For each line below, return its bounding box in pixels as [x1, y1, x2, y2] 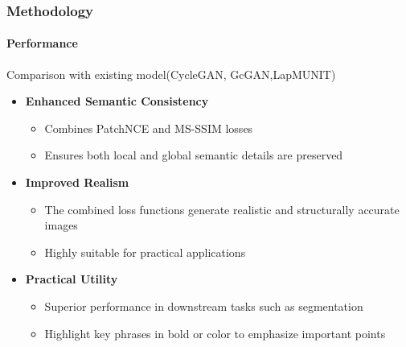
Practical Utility [25, 271, 118, 287]
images [44, 217, 78, 233]
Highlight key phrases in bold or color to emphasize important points [44, 324, 386, 341]
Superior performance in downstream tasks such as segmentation [44, 297, 363, 314]
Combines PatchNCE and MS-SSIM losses [44, 119, 253, 136]
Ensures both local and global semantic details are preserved [44, 147, 343, 163]
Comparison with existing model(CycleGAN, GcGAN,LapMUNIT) [6, 65, 336, 82]
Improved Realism [25, 174, 129, 191]
